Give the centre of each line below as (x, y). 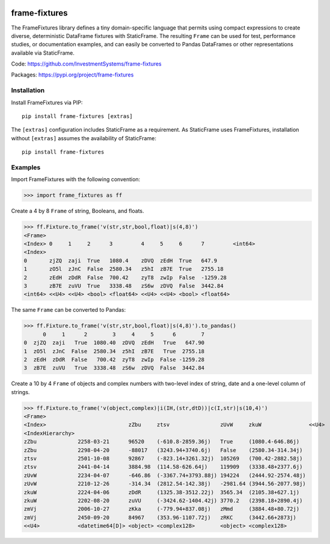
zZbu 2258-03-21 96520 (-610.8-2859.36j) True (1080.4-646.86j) (162, 442)
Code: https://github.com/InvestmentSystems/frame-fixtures (86, 64)
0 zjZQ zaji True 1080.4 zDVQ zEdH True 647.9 (121, 261)
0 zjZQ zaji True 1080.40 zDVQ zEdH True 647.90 (114, 343)
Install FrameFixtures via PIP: (47, 102)
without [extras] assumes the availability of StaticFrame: (84, 138)
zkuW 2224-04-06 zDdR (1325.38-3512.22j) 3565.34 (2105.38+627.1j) (162, 492)
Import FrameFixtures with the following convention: (76, 179)
